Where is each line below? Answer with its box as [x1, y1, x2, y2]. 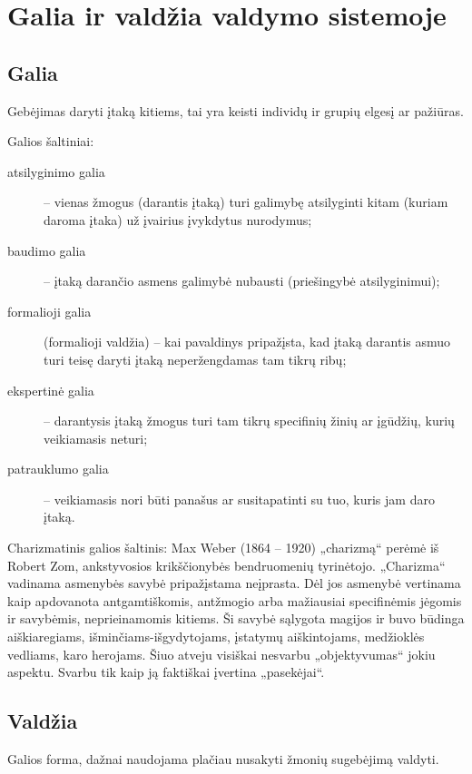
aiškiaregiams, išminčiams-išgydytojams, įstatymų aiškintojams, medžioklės [7, 627, 425, 646]
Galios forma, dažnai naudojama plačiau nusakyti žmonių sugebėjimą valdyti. [7, 750, 439, 769]
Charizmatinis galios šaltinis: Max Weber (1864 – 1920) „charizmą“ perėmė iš [7, 538, 439, 557]
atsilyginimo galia [7, 162, 105, 181]
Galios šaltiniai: [7, 132, 94, 151]
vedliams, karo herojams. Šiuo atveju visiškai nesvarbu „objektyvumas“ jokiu [7, 644, 436, 663]
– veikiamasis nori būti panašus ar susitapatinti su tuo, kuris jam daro [44, 489, 435, 508]
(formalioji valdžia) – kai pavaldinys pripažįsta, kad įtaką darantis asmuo [44, 332, 451, 351]
